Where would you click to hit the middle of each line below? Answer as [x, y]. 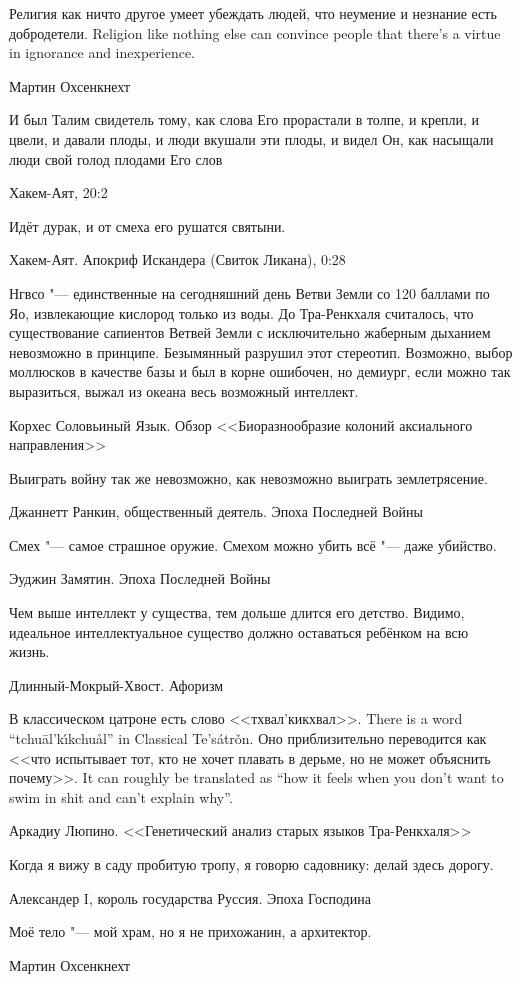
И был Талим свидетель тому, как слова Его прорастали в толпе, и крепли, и [244, 119]
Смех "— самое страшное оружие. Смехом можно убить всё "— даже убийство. [253, 544]
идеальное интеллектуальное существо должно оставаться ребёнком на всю [239, 631]
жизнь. [29, 651]
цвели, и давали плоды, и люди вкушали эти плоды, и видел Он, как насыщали [251, 138]
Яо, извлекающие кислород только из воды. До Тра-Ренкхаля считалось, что [241, 312]
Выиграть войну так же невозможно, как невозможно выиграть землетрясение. [248, 477]
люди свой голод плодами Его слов [116, 158]
